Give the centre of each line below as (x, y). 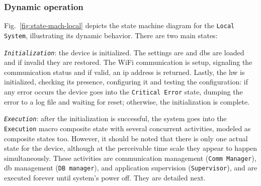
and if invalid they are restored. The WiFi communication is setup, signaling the (128, 62)
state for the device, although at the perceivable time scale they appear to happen (131, 148)
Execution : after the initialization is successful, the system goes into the (115, 118)
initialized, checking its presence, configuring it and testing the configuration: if (126, 82)
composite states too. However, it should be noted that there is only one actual (126, 138)
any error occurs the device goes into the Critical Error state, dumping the (123, 91)
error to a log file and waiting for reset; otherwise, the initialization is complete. (127, 101)
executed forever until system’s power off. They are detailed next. (105, 178)
